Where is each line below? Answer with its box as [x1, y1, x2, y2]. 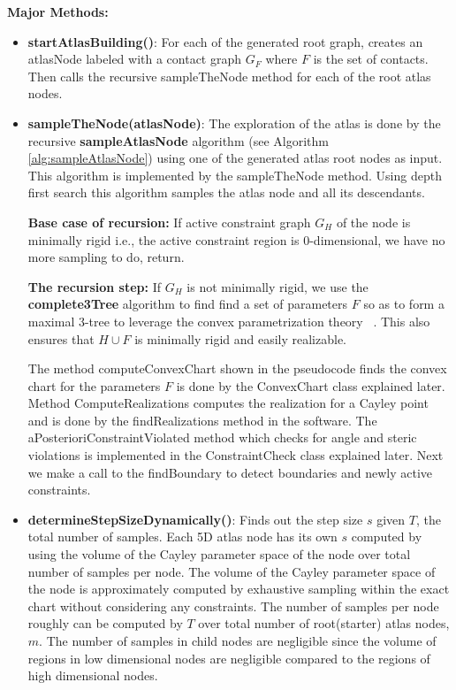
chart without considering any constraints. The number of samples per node [27, 596, 439, 615]
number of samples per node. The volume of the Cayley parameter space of [27, 562, 436, 580]
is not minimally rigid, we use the [186, 277, 369, 295]
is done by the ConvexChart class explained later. [176, 376, 445, 395]
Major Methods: [7, 3, 109, 20]
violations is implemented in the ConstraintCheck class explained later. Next [27, 446, 444, 464]
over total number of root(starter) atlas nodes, [198, 614, 450, 632]
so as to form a [363, 295, 445, 313]
